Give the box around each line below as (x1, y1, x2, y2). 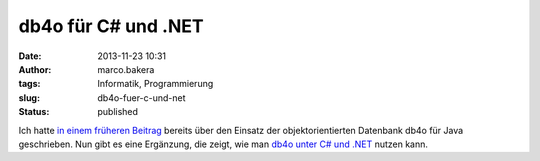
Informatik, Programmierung (97, 78, 214, 90)
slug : (18, 91, 40, 104)
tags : (18, 78, 41, 90)
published (97, 106, 139, 118)
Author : (18, 63, 52, 75)
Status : (18, 106, 50, 118)
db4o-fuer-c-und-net (97, 91, 186, 104)
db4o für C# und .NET (18, 15, 204, 37)
